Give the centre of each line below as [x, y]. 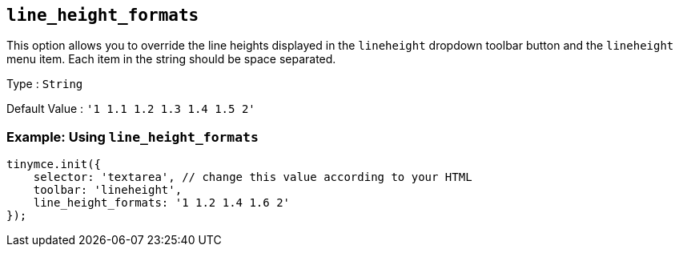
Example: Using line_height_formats [133, 137]
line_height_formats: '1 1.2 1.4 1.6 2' [162, 203]
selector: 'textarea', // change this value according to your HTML [253, 177]
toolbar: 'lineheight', [108, 190]
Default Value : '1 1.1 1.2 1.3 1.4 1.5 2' [131, 109]
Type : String [45, 84]
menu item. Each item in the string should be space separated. [171, 59]
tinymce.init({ [54, 165]
